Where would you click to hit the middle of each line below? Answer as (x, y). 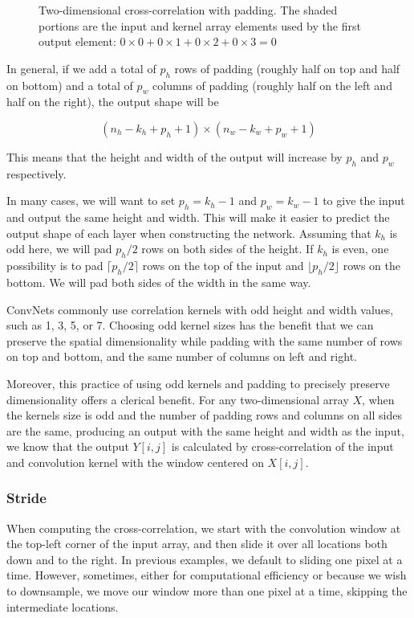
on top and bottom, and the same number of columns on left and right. (182, 356)
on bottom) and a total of (70, 85)
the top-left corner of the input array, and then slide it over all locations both (197, 544)
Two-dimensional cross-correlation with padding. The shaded (188, 10)
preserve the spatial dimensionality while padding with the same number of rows (205, 340)
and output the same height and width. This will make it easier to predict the (198, 217)
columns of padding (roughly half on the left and (272, 85)
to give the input (364, 201)
